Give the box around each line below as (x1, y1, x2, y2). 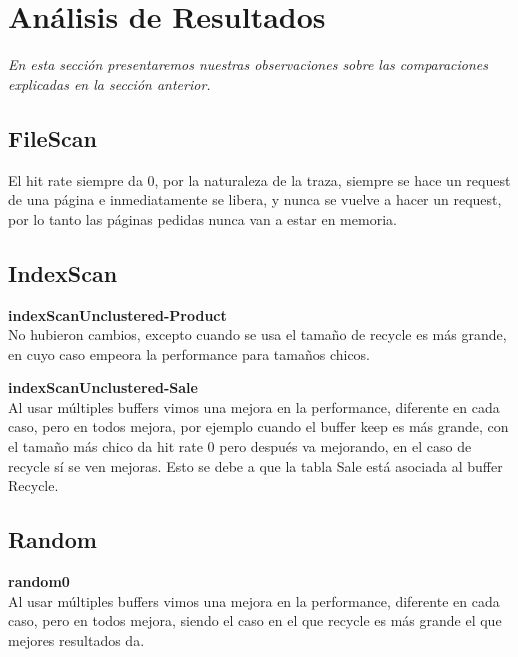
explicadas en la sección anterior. (8, 73, 211, 94)
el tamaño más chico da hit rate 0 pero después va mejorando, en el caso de (8, 436, 472, 457)
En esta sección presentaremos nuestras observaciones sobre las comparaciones (8, 54, 489, 75)
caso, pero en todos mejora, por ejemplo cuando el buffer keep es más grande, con (8, 416, 509, 437)
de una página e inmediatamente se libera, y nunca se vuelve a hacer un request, (8, 189, 502, 210)
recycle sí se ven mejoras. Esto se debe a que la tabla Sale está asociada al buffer (8, 455, 503, 476)
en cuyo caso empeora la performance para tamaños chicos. (8, 343, 371, 364)
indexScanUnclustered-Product (8, 304, 227, 325)
